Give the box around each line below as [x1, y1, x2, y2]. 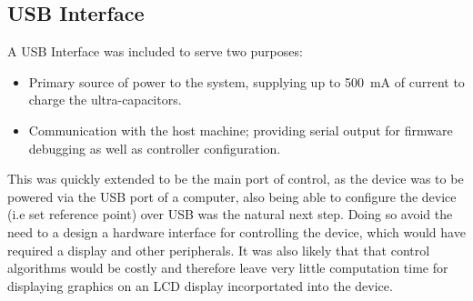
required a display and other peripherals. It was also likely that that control [7, 240, 430, 259]
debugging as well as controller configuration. [28, 138, 281, 157]
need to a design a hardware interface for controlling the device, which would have [7, 222, 466, 241]
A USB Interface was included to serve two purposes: [7, 42, 303, 61]
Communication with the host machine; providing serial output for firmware [28, 120, 453, 139]
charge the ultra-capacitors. [28, 90, 182, 109]
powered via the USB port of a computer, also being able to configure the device [7, 186, 457, 206]
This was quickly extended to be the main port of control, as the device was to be [7, 169, 464, 188]
